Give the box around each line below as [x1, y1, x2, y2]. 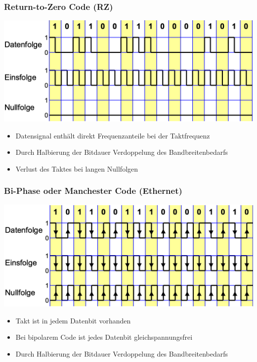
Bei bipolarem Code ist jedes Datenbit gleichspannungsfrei [15, 332, 193, 342]
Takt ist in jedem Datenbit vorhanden [15, 315, 131, 325]
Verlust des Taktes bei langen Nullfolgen [15, 163, 138, 174]
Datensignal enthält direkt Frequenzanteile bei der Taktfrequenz [15, 130, 210, 140]
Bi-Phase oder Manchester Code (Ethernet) [4, 184, 182, 197]
